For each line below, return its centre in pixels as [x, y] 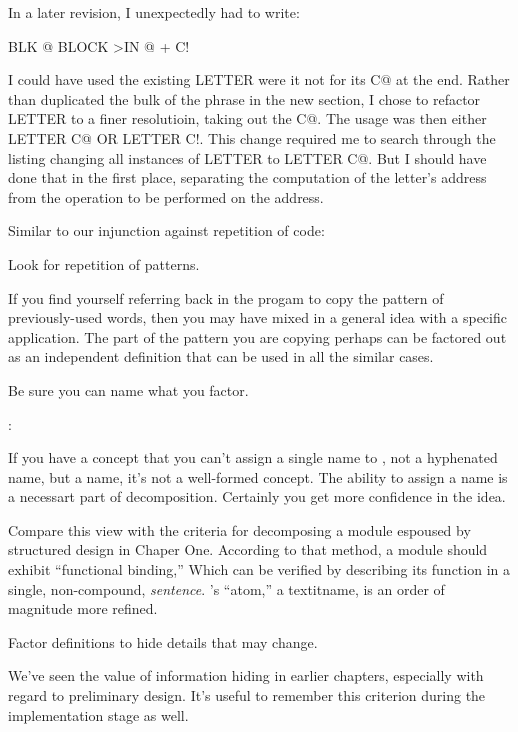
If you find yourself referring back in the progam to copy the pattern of [226, 297]
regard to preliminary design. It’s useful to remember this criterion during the [247, 695]
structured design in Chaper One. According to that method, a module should [248, 549]
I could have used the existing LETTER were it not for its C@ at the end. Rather [259, 79]
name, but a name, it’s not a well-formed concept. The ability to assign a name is [258, 476]
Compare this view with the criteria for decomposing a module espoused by [239, 529]
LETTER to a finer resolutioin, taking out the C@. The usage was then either [247, 118]
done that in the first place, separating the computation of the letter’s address [247, 177]
